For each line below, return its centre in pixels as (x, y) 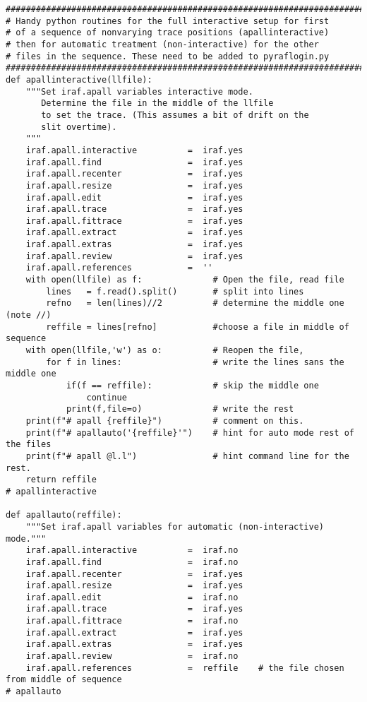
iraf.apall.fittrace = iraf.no (132, 621)
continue (107, 397)
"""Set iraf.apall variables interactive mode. (139, 91)
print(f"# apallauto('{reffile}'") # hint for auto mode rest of (190, 433)
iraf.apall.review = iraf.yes (134, 256)
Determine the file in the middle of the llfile (157, 103)
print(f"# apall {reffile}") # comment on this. (165, 421)
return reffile (61, 480)
